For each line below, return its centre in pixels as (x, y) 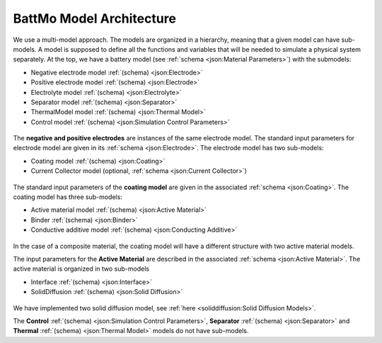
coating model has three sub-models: (68, 197)
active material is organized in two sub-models (81, 269)
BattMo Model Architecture (95, 18)
